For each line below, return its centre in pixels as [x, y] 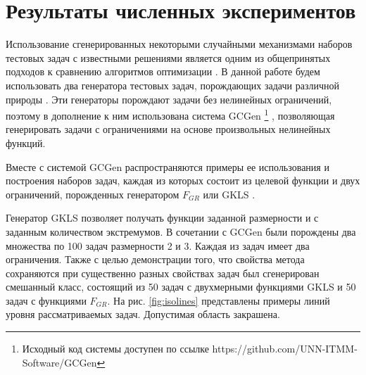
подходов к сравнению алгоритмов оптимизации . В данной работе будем [163, 71]
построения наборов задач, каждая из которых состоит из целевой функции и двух [183, 180]
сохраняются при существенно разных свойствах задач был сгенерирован [163, 273]
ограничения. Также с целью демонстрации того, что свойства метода [155, 259]
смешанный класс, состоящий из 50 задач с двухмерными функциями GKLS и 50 [181, 287]
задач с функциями [46, 300]
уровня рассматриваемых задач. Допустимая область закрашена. [143, 314]
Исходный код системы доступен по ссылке [115, 349]
